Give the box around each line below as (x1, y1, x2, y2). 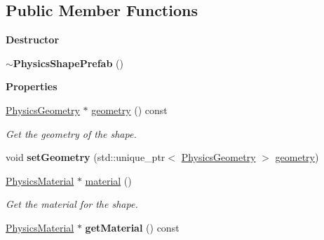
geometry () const (91, 102, 168, 117)
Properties (6, 79, 58, 94)
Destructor (6, 32, 60, 47)
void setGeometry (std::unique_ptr (6, 150, 166, 164)
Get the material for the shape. (6, 197, 138, 211)
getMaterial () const (85, 220, 180, 234)
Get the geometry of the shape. (6, 126, 137, 141)
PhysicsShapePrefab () (13, 55, 123, 70)
